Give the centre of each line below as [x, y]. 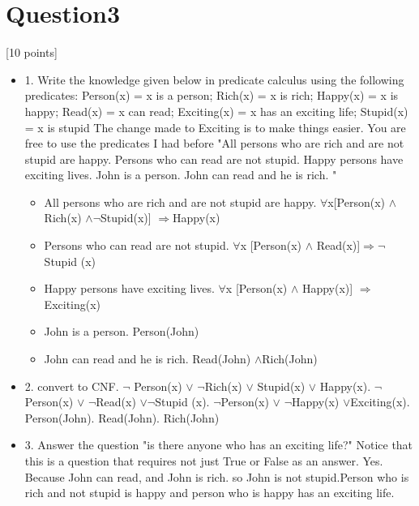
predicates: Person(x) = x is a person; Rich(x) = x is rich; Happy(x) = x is [212, 95]
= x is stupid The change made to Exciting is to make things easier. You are [215, 127]
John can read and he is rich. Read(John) [148, 359]
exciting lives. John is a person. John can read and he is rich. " [181, 175]
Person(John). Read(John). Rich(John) [122, 417]
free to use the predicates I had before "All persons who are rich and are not [214, 143]
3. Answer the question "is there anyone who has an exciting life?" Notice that [219, 445]
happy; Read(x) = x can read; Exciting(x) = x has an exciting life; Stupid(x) [216, 111]
